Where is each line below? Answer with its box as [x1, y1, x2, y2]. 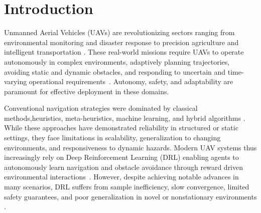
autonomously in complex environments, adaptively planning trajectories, [4, 56, 230, 67]
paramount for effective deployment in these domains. [4, 86, 169, 96]
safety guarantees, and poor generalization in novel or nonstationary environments [4, 191, 257, 201]
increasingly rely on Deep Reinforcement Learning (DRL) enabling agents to [4, 152, 239, 162]
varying [4, 76, 27, 87]
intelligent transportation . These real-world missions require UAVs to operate [4, 47, 244, 57]
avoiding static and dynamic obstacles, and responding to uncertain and [4, 66, 226, 77]
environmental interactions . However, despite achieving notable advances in [4, 171, 239, 182]
